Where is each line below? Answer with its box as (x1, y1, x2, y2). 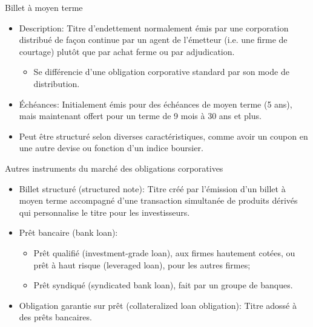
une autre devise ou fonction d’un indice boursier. (19, 141, 203, 154)
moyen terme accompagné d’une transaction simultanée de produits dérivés (19, 194, 298, 207)
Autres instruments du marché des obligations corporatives (5, 161, 223, 174)
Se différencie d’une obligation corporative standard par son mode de (33, 65, 289, 78)
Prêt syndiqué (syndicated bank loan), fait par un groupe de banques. (33, 279, 293, 291)
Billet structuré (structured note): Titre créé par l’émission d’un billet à (19, 182, 286, 195)
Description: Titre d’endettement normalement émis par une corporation (19, 21, 289, 34)
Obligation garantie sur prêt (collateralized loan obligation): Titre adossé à (19, 299, 297, 311)
